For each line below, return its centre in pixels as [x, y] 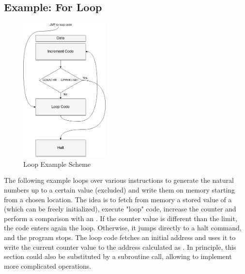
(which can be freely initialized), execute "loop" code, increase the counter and [120, 209]
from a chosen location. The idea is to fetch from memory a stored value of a [118, 199]
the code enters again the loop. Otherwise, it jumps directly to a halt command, [123, 228]
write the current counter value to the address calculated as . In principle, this [120, 247]
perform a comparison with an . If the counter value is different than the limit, [121, 218]
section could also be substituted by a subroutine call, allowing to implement [118, 256]
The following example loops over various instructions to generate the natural [119, 180]
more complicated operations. [48, 266]
